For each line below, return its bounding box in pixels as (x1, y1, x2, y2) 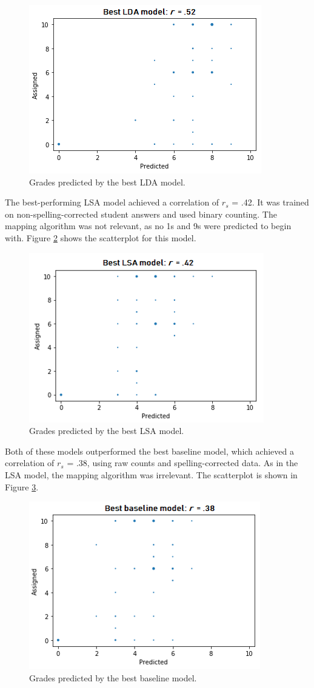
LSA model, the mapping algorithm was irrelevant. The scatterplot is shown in (5, 468, 298, 481)
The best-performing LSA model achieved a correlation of (5, 196, 219, 209)
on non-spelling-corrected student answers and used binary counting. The (5, 207, 277, 220)
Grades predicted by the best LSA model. (29, 424, 184, 437)
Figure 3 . (5, 480, 39, 493)
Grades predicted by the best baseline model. (29, 671, 197, 684)
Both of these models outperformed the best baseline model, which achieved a (5, 444, 294, 457)
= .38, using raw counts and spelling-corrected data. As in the (67, 456, 298, 469)
